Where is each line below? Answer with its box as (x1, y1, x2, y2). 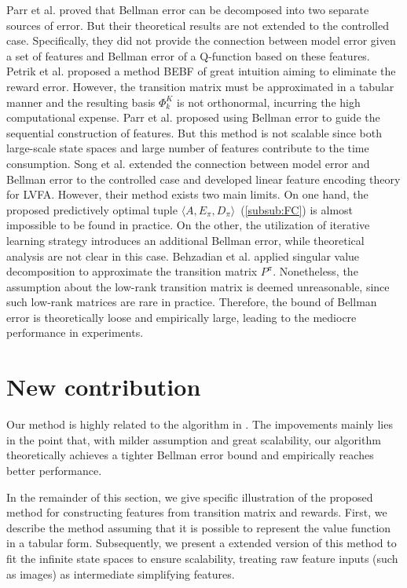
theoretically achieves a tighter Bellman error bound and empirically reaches (6, 447, 374, 463)
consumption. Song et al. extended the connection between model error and (6, 155, 370, 171)
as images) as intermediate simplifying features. (6, 565, 235, 582)
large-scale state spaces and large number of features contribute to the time (6, 140, 369, 156)
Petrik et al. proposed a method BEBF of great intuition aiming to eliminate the (6, 63, 396, 79)
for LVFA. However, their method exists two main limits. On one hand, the (6, 186, 368, 203)
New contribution (6, 371, 201, 403)
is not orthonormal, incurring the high (177, 93, 361, 110)
